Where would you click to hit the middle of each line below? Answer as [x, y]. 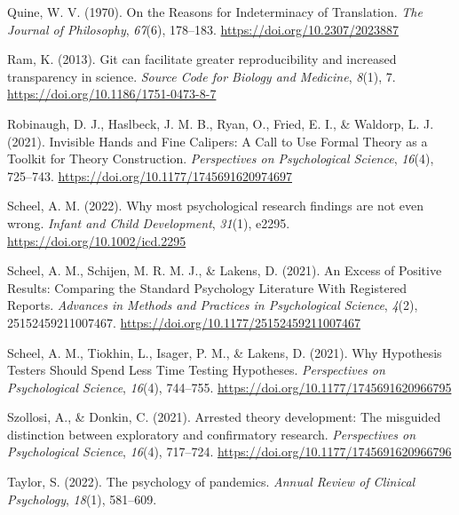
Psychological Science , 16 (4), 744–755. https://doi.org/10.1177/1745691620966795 [229, 387]
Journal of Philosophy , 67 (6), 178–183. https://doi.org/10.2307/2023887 [203, 29]
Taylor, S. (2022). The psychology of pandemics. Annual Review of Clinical [211, 482]
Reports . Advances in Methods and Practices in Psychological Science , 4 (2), [213, 305]
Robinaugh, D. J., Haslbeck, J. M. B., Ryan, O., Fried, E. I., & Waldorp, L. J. [221, 123]
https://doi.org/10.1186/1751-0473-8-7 [112, 94]
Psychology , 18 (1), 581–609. [82, 499]
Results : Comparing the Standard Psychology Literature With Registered [207, 287]
